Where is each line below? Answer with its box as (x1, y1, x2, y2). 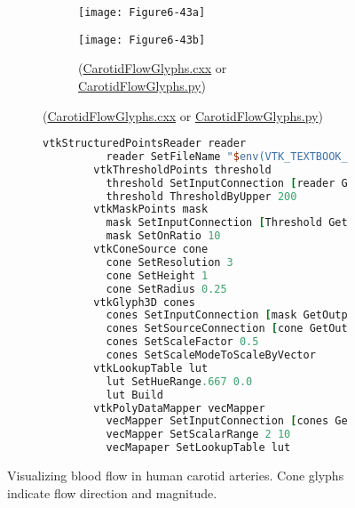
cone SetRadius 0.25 (106, 282, 227, 295)
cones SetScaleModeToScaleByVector (106, 349, 316, 362)
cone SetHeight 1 (106, 269, 209, 282)
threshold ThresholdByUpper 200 (106, 189, 297, 203)
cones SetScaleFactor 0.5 (106, 335, 259, 349)
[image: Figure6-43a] (78, 6, 206, 19)
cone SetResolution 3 (106, 255, 233, 269)
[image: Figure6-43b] (78, 33, 206, 46)
